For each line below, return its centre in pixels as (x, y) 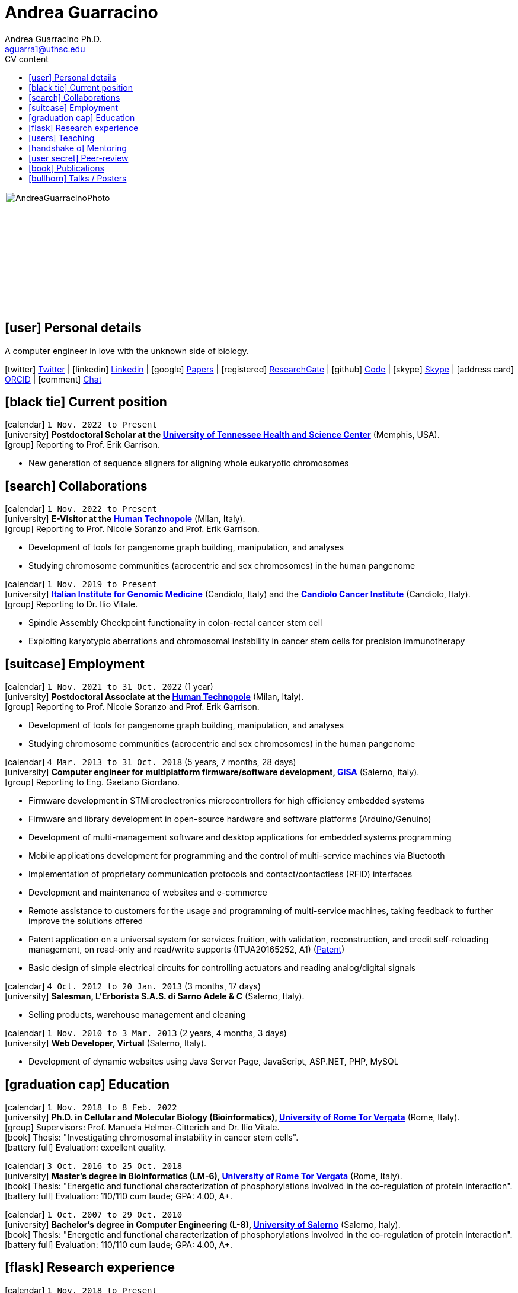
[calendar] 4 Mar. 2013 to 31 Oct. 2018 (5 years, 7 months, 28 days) (151, 762)
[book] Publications (66, 168)
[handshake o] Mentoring (78, 148)
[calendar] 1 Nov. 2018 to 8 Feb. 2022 (91, 1107)
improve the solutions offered (86, 921)
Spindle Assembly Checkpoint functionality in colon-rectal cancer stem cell (175, 623)
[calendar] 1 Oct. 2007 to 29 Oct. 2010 (94, 1214)
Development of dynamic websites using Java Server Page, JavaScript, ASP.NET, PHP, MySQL (214, 1062)
